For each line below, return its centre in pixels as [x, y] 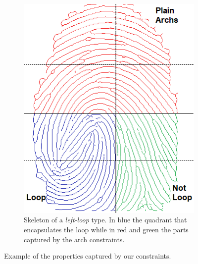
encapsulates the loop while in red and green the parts [106, 229]
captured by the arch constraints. [74, 239]
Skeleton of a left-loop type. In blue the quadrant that [105, 220]
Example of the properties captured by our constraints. [88, 256]
